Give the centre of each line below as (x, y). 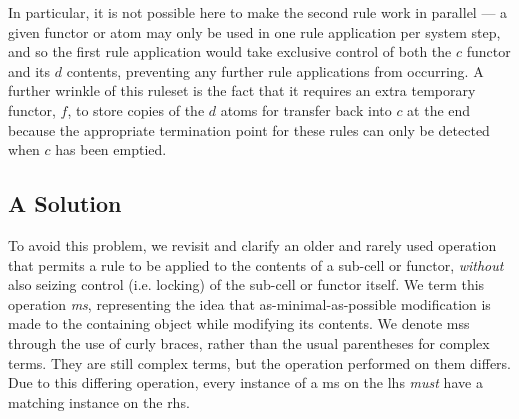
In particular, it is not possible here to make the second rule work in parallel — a (258, 12)
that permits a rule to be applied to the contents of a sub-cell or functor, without (256, 264)
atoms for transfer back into (306, 109)
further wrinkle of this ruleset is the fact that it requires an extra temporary (242, 90)
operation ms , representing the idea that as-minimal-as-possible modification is (249, 303)
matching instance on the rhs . (99, 401)
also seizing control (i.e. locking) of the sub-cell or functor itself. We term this (246, 284)
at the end (439, 109)
